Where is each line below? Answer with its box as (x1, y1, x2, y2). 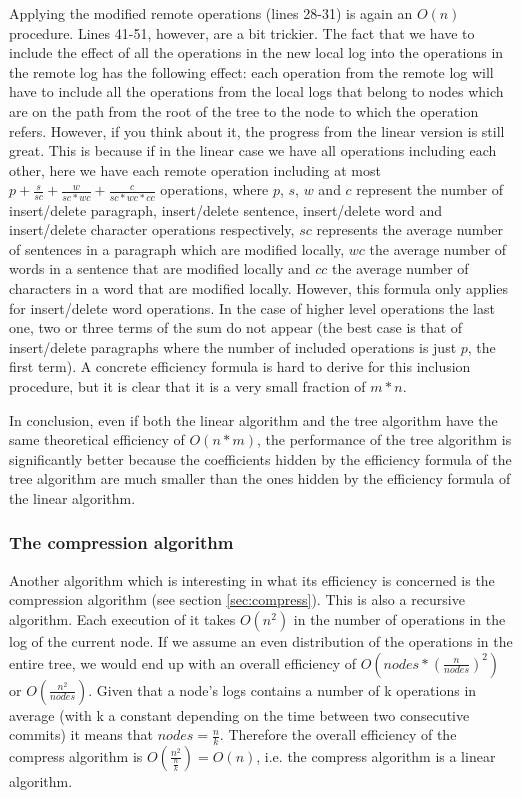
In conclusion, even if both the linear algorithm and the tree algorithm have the (9, 409, 498, 430)
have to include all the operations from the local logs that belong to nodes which (9, 81, 504, 102)
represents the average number (316, 219, 504, 240)
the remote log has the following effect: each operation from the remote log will (9, 61, 494, 82)
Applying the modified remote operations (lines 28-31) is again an (9, 3, 413, 23)
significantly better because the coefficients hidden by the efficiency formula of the (9, 448, 512, 469)
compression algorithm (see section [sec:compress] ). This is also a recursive (9, 589, 465, 610)
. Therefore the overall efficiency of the (219, 724, 457, 745)
